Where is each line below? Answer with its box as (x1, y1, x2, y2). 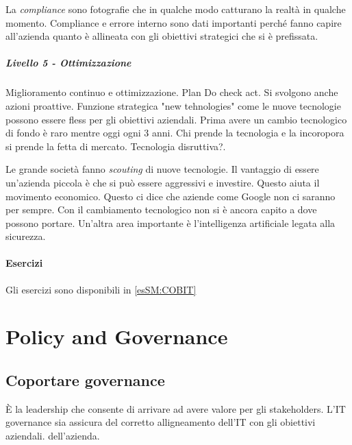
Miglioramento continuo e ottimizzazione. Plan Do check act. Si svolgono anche (5, 85, 338, 99)
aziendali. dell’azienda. (5, 429, 100, 443)
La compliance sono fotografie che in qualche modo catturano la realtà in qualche (5, 2, 346, 16)
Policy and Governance (5, 322, 228, 350)
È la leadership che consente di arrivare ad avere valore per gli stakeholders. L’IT (5, 401, 346, 416)
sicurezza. (5, 229, 46, 243)
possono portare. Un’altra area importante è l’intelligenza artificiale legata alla (5, 215, 336, 230)
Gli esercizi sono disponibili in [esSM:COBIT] (5, 282, 197, 296)
